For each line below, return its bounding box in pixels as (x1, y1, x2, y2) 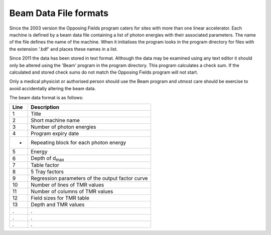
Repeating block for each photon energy (31, 139, 126, 146)
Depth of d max (31, 155, 65, 163)
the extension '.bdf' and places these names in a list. (9, 46, 118, 52)
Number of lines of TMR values (31, 181, 104, 188)
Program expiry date (31, 130, 79, 137)
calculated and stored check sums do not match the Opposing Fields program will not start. (9, 69, 198, 75)
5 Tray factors (31, 168, 64, 175)
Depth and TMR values (31, 201, 85, 208)
